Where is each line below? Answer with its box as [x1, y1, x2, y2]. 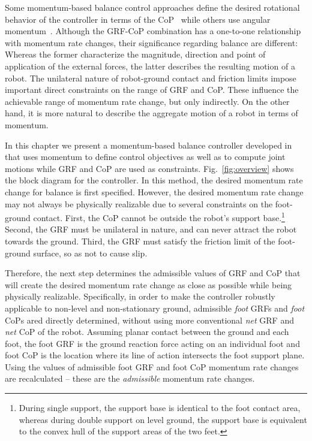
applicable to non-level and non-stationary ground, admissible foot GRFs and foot [5, 301, 305, 314]
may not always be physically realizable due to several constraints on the [5, 197, 273, 210]
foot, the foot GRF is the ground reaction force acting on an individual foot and [5, 337, 300, 349]
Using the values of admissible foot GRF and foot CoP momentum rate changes [5, 360, 299, 373]
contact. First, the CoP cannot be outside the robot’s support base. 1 [33, 210, 285, 223]
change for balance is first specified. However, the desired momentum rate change [5, 185, 304, 198]
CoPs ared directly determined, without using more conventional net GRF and [5, 313, 294, 326]
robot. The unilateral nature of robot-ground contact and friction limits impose [5, 71, 296, 84]
